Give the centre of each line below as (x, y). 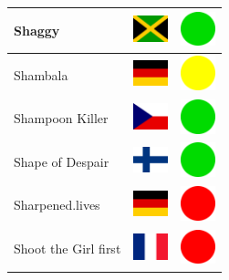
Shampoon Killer (61, 118)
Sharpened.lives (57, 205)
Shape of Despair (62, 161)
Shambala (41, 74)
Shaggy (37, 30)
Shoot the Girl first (68, 249)
